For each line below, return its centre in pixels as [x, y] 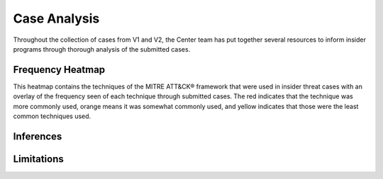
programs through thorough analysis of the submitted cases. [102, 49]
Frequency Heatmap [59, 70]
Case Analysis [56, 18]
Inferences [38, 136]
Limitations [38, 159]
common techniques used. [52, 116]
